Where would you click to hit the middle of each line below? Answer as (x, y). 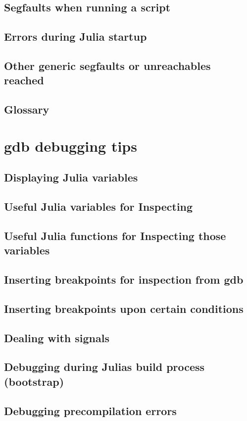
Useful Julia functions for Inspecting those (115, 235)
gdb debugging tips (71, 146)
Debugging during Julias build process (104, 367)
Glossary (27, 109)
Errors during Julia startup (75, 36)
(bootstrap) (34, 381)
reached (24, 80)
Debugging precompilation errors (90, 410)
